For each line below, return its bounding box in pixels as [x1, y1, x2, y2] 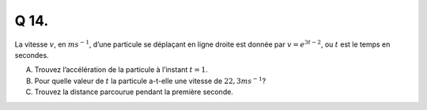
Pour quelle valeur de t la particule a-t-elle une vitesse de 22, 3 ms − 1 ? [34, 75, 266, 85]
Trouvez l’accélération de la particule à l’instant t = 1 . [34, 65, 209, 74]
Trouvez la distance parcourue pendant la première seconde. [34, 87, 233, 97]
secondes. [14, 50, 49, 59]
